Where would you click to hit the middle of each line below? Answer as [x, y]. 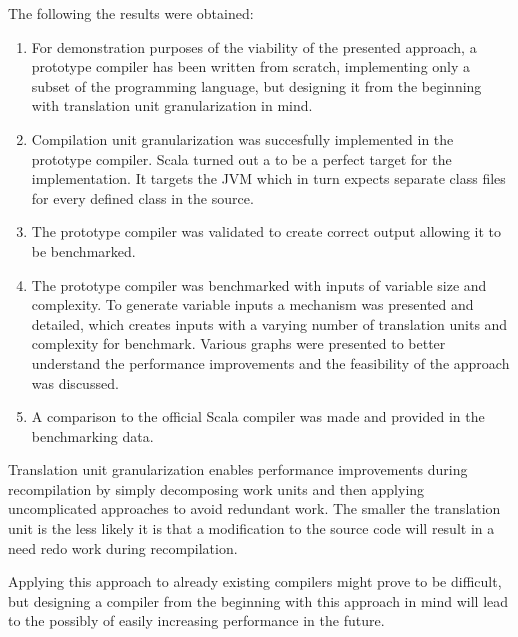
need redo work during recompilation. [123, 547]
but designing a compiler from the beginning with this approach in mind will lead [258, 600]
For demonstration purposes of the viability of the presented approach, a [254, 46]
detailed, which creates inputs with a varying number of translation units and [269, 323]
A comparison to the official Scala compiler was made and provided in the [258, 416]
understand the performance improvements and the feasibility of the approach [270, 362]
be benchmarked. [83, 250]
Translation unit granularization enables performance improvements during [238, 469]
